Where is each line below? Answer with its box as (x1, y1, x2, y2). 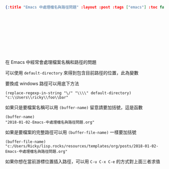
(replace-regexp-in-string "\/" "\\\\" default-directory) (5, 91, 132, 96)
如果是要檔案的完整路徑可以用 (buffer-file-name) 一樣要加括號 (5, 129, 137, 135)
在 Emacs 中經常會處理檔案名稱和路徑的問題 (5, 59, 97, 65)
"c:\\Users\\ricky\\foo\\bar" (5, 95, 69, 100)
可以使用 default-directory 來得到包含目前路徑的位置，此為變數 (5, 69, 139, 75)
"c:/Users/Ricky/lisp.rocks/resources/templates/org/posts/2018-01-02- (5, 143, 158, 148)
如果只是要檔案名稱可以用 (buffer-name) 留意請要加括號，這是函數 (5, 104, 143, 110)
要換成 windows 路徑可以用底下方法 (5, 80, 79, 87)
